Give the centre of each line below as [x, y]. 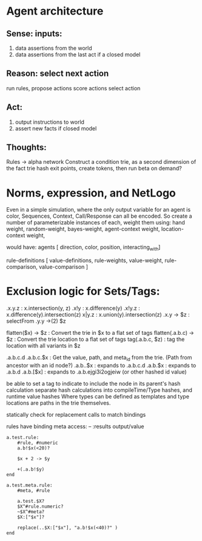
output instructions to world [50, 122]
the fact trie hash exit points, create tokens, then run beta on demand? [94, 169]
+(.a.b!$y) [31, 469]
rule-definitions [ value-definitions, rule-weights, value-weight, [85, 260]
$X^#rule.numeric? [40, 506]
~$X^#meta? [31, 512]
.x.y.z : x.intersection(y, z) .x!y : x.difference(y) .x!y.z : [73, 308]
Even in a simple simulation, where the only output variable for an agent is [99, 210]
